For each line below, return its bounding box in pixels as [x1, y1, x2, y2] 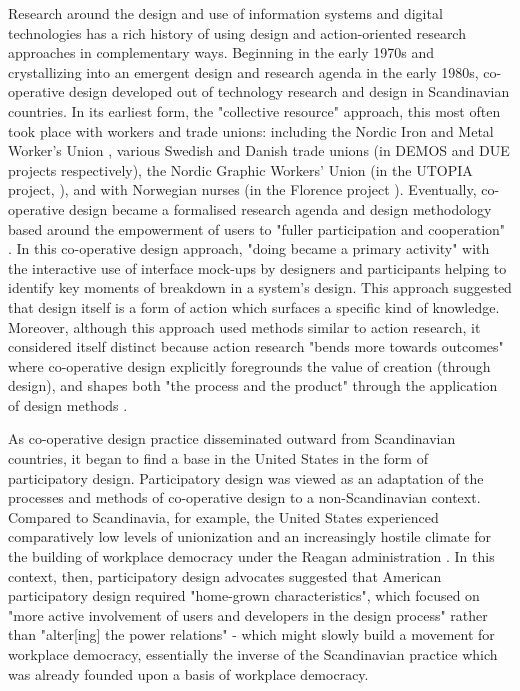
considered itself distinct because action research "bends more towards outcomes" [8, 336, 504, 357]
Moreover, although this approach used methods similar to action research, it [8, 316, 481, 337]
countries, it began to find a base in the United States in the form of [8, 448, 428, 469]
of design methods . [8, 394, 128, 415]
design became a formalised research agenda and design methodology [69, 198, 492, 219]
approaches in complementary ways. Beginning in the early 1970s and [8, 42, 434, 63]
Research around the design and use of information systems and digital [8, 3, 443, 23]
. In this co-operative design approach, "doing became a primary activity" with [8, 238, 490, 259]
